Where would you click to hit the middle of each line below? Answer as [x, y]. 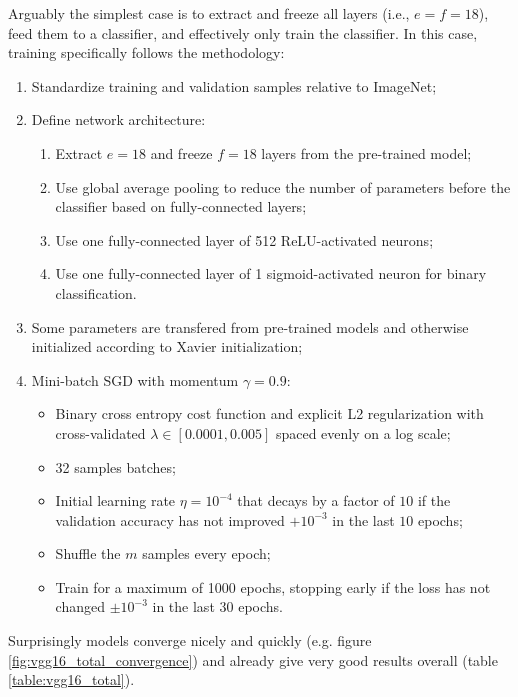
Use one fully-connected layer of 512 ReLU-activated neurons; [244, 239]
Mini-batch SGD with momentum [135, 379]
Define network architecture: [118, 119]
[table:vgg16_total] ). [71, 679]
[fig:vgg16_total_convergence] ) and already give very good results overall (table [253, 659]
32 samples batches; [115, 466]
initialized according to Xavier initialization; [167, 346]
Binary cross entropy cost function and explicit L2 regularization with [269, 413]
